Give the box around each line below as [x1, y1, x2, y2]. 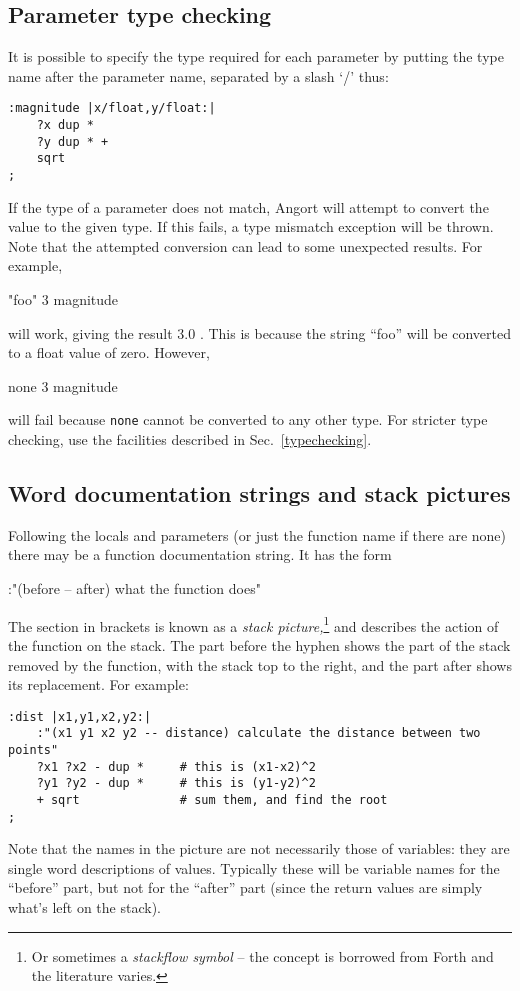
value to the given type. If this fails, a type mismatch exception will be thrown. [8, 216, 494, 237]
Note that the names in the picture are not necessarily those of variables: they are [8, 838, 510, 859]
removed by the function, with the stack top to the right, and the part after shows [8, 654, 512, 675]
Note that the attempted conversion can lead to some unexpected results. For [8, 235, 483, 256]
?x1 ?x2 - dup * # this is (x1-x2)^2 [36, 759, 316, 774]
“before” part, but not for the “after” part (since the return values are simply [8, 877, 483, 898]
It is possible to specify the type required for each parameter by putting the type [8, 46, 504, 67]
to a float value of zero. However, [8, 342, 210, 363]
